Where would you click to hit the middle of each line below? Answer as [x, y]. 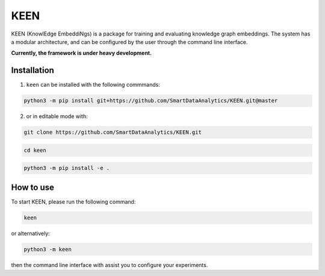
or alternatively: [31, 233]
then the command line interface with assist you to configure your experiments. [110, 265]
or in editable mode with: [57, 116]
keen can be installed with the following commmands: [93, 85]
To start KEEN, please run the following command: [73, 201]
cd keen [35, 150]
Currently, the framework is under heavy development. [82, 53]
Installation [32, 70]
